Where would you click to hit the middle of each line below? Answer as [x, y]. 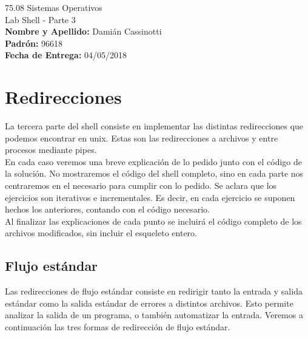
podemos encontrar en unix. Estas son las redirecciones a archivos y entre [142, 138]
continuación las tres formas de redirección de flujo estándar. [118, 327]
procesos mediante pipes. [51, 150]
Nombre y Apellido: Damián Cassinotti [83, 31]
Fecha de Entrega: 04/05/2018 [66, 55]
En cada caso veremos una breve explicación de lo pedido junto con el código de [154, 161]
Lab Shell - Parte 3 [40, 19]
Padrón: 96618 [34, 43]
